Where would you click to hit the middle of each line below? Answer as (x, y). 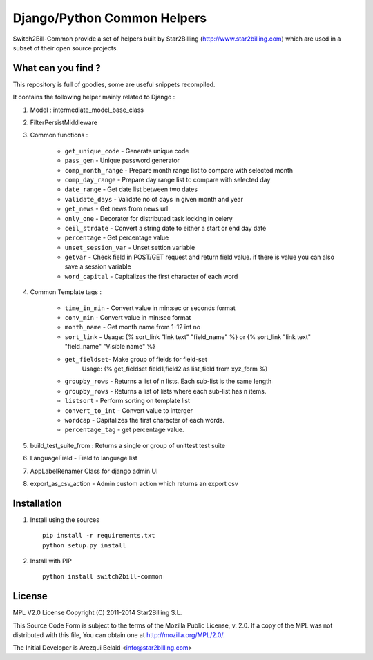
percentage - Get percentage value (117, 237)
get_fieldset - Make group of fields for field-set (136, 359)
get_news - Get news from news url (116, 209)
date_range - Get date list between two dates (131, 189)
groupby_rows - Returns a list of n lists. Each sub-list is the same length (168, 381)
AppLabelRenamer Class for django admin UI (94, 471)
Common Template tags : (66, 292)
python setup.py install (84, 545)
